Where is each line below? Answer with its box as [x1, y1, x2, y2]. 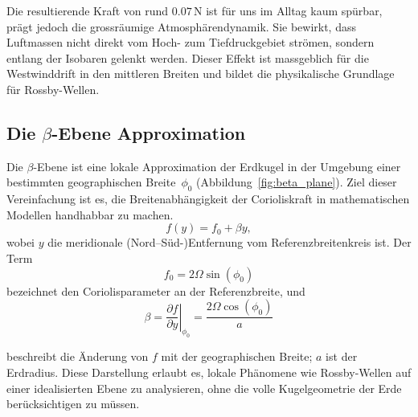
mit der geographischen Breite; [161, 348, 313, 365]
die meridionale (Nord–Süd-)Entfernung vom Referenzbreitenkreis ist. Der [47, 234, 412, 251]
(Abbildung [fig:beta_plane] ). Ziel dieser [196, 174, 397, 190]
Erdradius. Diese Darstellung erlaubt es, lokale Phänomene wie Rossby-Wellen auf [6, 363, 412, 380]
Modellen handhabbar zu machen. [6, 206, 174, 223]
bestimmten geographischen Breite [6, 174, 176, 190]
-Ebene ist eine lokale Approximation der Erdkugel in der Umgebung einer [33, 157, 401, 174]
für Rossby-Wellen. [6, 80, 100, 97]
